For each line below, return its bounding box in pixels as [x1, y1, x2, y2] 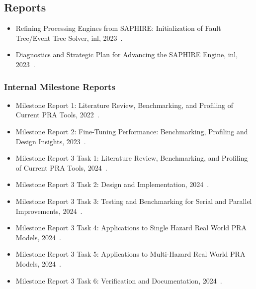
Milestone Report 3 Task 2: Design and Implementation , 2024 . [15, 179, 209, 190]
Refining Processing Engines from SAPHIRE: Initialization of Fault [15, 23, 221, 33]
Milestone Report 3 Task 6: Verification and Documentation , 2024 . [15, 275, 222, 286]
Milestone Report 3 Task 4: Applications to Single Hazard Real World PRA [15, 222, 247, 233]
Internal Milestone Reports [4, 80, 115, 93]
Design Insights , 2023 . [15, 136, 86, 146]
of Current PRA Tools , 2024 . [15, 162, 107, 173]
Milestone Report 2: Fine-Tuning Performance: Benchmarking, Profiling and [15, 126, 248, 136]
